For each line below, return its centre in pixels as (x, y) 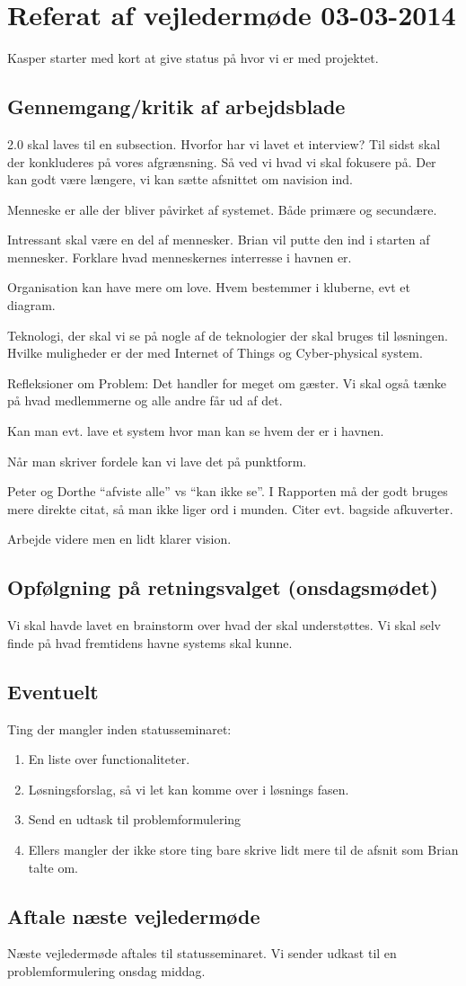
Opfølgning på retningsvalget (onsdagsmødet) (223, 587)
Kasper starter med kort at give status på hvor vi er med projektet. (193, 58)
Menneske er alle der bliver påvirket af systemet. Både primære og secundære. (222, 209)
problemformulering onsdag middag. (106, 970)
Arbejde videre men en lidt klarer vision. (119, 539)
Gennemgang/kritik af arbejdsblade (176, 107)
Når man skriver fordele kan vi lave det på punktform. (157, 461)
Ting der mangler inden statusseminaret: (119, 728)
